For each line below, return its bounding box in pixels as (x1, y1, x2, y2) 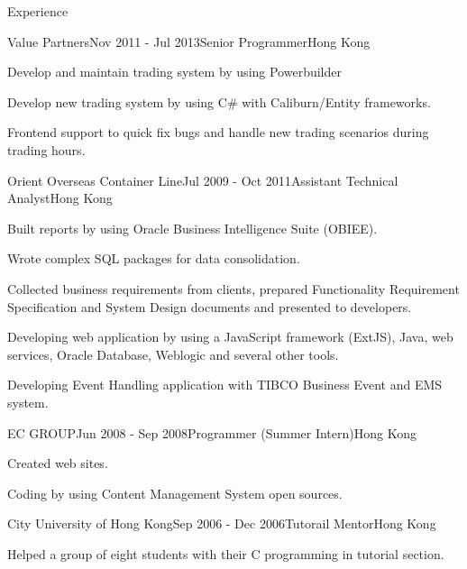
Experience (7, 2, 69, 20)
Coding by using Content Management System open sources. (7, 483, 343, 502)
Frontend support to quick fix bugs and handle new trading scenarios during (7, 123, 429, 142)
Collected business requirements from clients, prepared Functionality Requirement (7, 279, 460, 298)
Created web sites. (7, 454, 108, 473)
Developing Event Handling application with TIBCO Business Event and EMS (7, 375, 443, 394)
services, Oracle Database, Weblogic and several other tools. (7, 344, 339, 363)
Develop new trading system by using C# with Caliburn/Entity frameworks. (7, 92, 431, 111)
